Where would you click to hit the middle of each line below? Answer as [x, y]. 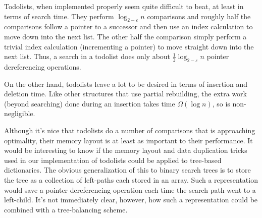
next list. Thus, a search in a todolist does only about [87, 56]
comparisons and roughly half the [199, 16]
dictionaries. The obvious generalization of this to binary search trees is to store [127, 170]
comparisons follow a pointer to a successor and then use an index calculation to [128, 26]
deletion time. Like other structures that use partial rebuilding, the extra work [125, 94]
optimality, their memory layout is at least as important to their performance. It [128, 140]
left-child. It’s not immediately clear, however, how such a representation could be [131, 200]
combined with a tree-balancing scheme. [66, 209]
